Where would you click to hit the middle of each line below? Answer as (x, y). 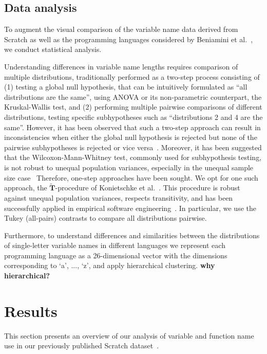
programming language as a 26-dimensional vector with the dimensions (116, 255)
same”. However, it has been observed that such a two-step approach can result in (132, 127)
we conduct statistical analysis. (53, 49)
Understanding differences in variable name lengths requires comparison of (121, 66)
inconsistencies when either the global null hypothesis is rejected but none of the (131, 137)
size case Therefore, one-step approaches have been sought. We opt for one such (131, 177)
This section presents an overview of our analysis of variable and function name (129, 335)
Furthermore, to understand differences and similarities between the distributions (132, 235)
